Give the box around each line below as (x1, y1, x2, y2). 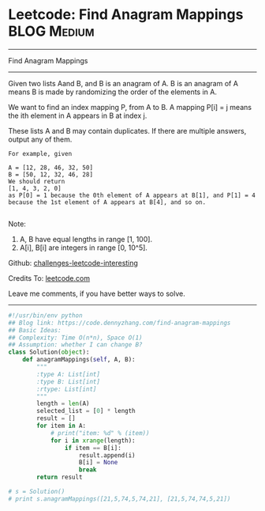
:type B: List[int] (36, 377, 101, 385)
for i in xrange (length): (50, 437, 136, 445)
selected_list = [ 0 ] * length (36, 407, 136, 415)
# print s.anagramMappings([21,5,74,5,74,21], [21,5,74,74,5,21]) (8, 494, 231, 503)
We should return (8, 177, 65, 185)
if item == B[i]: (64, 444, 122, 452)
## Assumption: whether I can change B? (8, 341, 144, 349)
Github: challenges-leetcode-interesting (8, 258, 138, 267)
